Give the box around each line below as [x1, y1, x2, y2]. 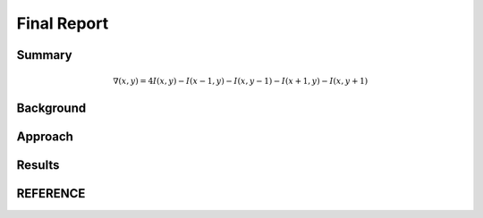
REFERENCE [16, 186, 86, 201]
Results [16, 157, 60, 173]
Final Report [16, 13, 109, 33]
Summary [16, 47, 72, 63]
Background [16, 101, 87, 116]
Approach [16, 130, 73, 145]
